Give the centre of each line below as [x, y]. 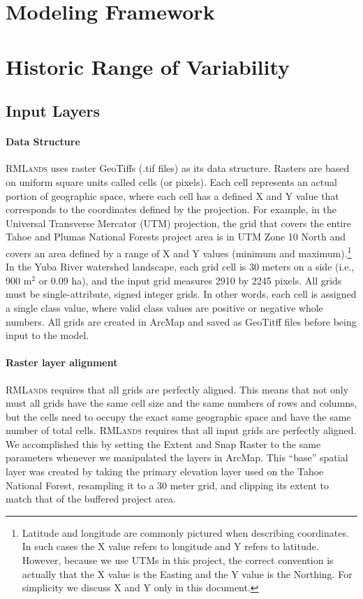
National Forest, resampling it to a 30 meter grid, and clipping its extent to [167, 485]
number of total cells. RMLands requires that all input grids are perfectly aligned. [181, 430]
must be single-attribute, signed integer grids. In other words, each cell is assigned [181, 294]
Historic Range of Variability [148, 66]
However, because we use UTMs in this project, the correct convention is [178, 560]
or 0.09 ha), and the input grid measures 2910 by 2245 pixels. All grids [190, 280]
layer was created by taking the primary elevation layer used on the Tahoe [165, 471]
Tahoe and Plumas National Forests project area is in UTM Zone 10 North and [176, 237]
